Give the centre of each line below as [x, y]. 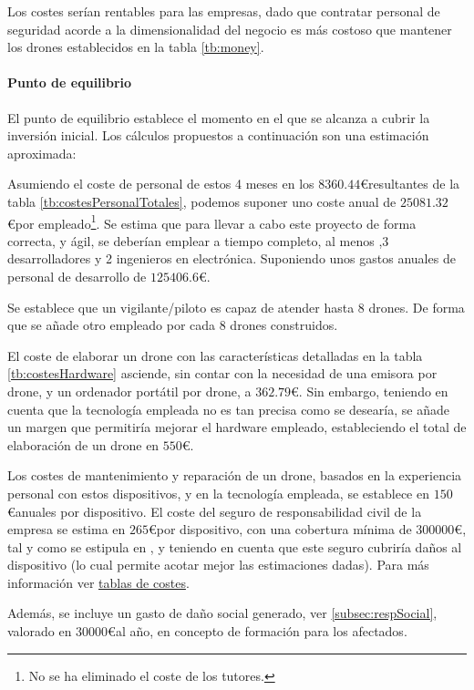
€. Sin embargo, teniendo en [370, 391]
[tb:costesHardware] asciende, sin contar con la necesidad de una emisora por [222, 373]
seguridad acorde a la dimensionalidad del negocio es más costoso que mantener [230, 29]
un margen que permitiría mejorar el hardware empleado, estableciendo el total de [237, 427]
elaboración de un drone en [83, 444]
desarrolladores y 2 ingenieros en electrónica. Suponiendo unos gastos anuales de [232, 258]
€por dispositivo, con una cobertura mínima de [280, 529]
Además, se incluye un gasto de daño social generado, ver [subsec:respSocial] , [222, 613]
